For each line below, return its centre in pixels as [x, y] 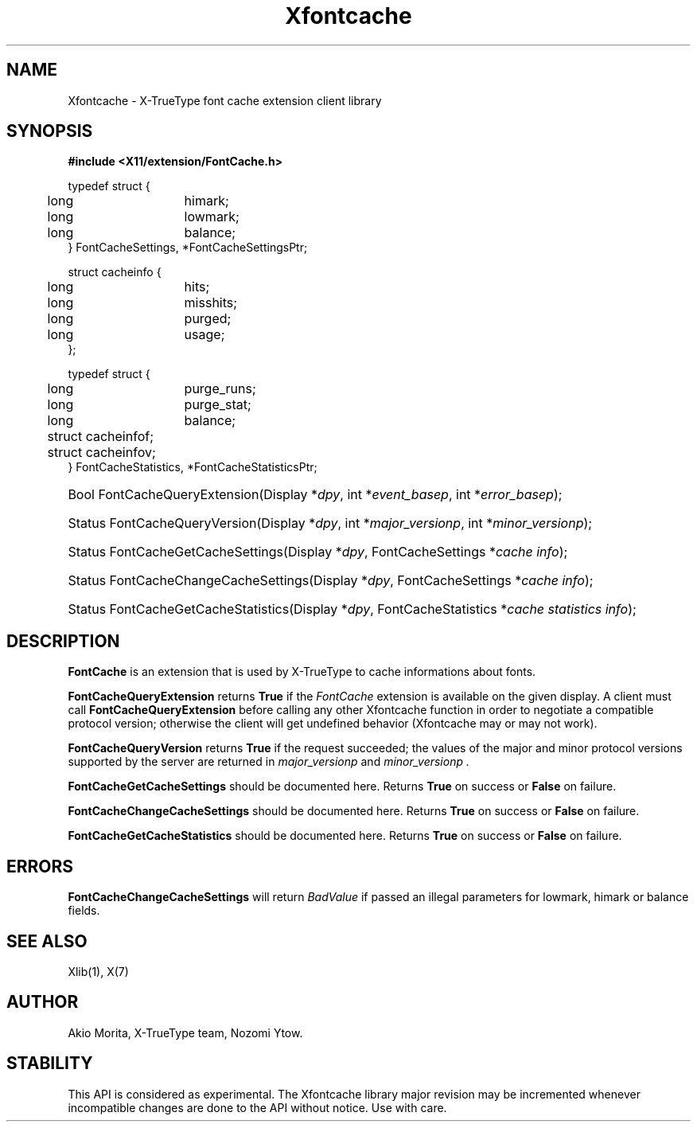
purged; [208, 319]
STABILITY [50, 1064]
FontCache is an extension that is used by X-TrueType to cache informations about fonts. [302, 672]
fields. [84, 911]
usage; [204, 335]
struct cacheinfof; [100, 437]
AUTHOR [43, 1002]
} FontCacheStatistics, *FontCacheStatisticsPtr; [193, 467]
